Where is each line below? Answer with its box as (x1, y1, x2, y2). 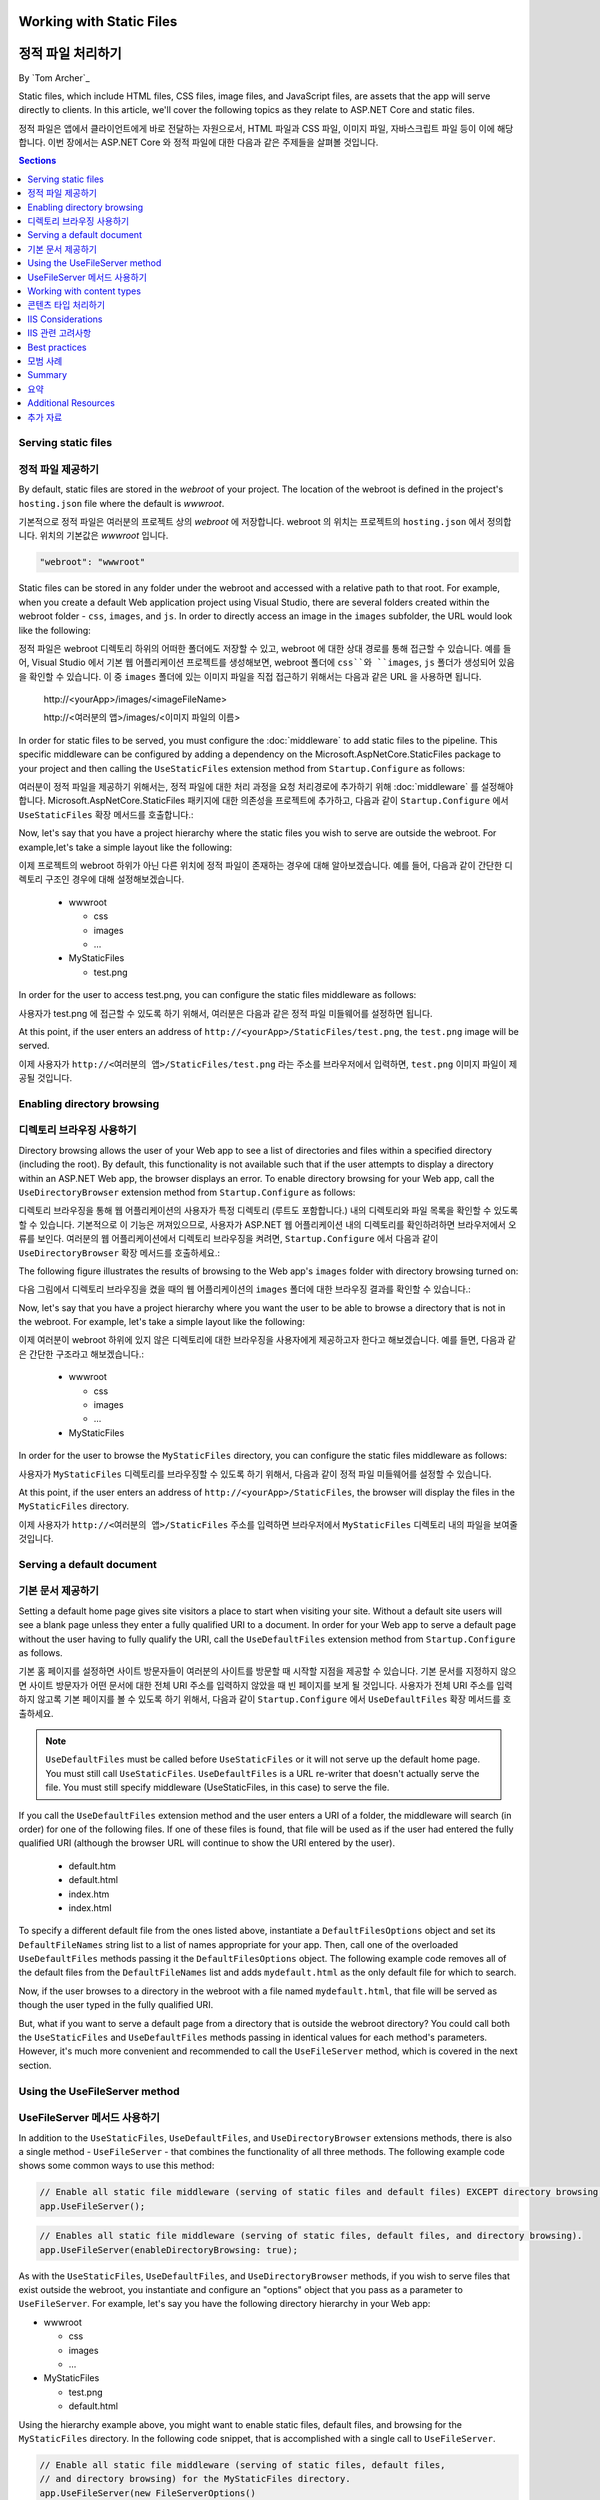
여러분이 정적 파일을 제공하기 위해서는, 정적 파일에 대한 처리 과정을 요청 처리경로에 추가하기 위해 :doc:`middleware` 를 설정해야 (18, 781, 514, 793)
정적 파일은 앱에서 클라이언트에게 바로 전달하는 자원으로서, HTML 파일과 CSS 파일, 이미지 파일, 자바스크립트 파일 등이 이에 (18, 122, 495, 134)
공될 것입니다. (18, 1072, 73, 1084)
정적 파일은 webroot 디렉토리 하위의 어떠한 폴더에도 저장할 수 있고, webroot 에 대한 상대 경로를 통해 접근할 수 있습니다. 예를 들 (18, 642, 512, 654)
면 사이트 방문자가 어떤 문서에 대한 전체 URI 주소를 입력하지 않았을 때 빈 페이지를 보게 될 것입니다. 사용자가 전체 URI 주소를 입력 (18, 1679, 513, 1691)
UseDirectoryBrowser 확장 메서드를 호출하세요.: (18, 1246, 220, 1259)
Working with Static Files (18, 13, 178, 30)
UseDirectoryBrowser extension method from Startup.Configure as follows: (18, 1186, 356, 1198)
